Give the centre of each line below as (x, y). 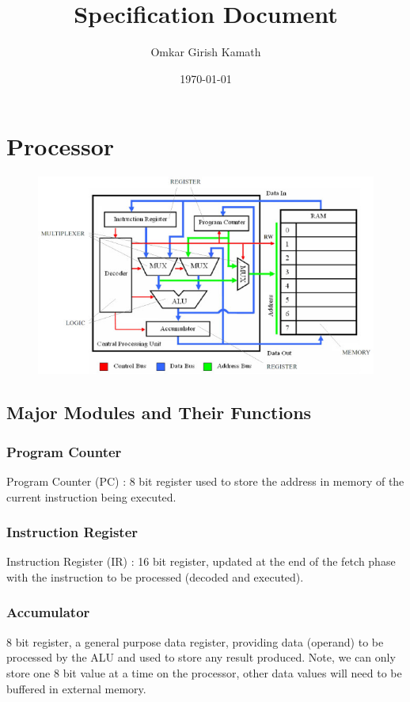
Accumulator (48, 612)
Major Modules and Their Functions (159, 412)
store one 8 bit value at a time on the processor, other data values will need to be (204, 672)
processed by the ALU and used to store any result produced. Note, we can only (201, 657)
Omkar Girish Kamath (206, 52)
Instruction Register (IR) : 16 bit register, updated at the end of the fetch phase (201, 561)
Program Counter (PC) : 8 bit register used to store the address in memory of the (205, 481)
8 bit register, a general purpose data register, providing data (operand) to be (195, 641)
